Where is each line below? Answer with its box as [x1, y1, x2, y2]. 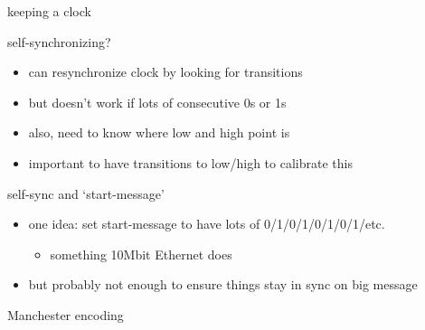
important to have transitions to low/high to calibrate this [28, 153, 353, 172]
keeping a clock [7, 2, 91, 20]
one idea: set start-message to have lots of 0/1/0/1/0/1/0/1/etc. [28, 214, 385, 233]
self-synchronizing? [7, 32, 111, 51]
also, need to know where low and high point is [28, 123, 290, 142]
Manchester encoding [7, 305, 124, 324]
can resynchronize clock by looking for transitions [28, 62, 303, 81]
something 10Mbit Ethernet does [50, 244, 232, 263]
